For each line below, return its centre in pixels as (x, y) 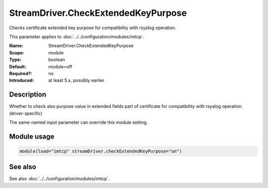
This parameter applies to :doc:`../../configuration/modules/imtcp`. (77, 37)
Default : (18, 66)
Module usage (32, 136)
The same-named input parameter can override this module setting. (79, 122)
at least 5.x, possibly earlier (76, 80)
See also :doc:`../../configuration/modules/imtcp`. (60, 179)
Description (28, 95)
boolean (57, 60)
